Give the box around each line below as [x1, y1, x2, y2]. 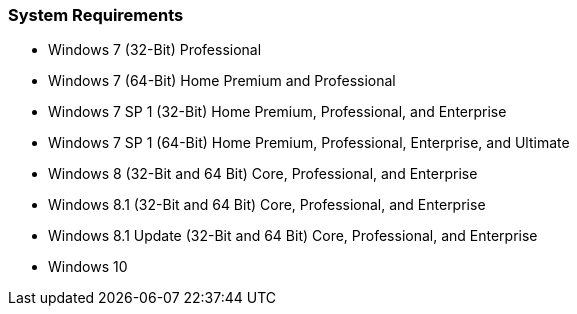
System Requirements [8, 5, 184, 25]
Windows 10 [48, 258, 128, 276]
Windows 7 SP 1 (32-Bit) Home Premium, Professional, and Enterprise [48, 103, 507, 121]
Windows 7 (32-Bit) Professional [48, 41, 262, 59]
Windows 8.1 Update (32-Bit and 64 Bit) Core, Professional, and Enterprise [48, 227, 538, 245]
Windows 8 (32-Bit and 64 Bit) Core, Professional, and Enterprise [48, 165, 478, 183]
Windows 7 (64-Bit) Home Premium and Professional [48, 72, 396, 90]
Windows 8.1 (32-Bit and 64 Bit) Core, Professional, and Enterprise [48, 196, 486, 214]
